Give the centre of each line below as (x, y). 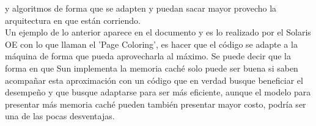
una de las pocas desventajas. (60, 116)
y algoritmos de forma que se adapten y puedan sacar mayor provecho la (141, 8)
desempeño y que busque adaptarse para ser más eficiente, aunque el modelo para (158, 92)
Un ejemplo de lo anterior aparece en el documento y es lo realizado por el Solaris (158, 32)
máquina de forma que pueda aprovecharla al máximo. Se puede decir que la (148, 56)
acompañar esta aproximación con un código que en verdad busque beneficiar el (154, 80)
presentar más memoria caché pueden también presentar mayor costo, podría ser (156, 104)
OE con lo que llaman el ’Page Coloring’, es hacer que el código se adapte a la (151, 44)
